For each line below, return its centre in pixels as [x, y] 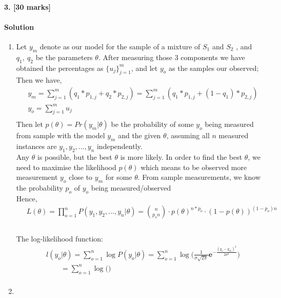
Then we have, [39, 80]
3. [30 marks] [27, 6]
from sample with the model [61, 135]
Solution [19, 26]
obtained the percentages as [60, 68]
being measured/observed [131, 187]
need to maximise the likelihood [66, 167]
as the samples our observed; [214, 68]
